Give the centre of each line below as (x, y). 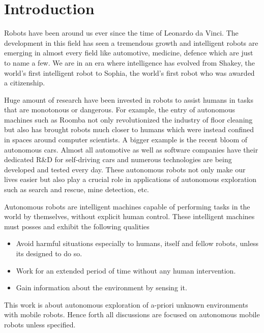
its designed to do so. (49, 253)
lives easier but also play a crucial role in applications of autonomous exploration (130, 179)
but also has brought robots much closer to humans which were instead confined (129, 129)
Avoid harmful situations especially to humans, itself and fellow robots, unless (137, 243)
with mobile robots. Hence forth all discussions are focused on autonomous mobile (132, 314)
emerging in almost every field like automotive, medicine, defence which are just (129, 53)
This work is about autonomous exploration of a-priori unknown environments (126, 304)
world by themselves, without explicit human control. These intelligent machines (129, 216)
